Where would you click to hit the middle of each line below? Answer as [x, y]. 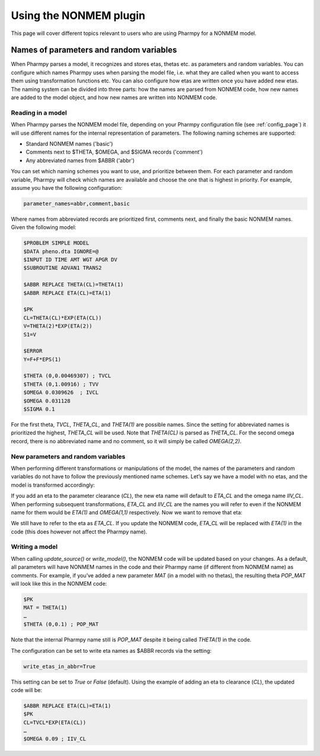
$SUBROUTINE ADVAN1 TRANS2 [63, 268]
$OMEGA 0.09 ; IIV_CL [55, 739]
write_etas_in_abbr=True [60, 666]
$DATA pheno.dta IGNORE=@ [61, 251]
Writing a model [34, 547]
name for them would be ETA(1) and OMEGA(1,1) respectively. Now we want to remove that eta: [127, 512]
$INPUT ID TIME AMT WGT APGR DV [71, 260]
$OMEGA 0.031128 [47, 401]
